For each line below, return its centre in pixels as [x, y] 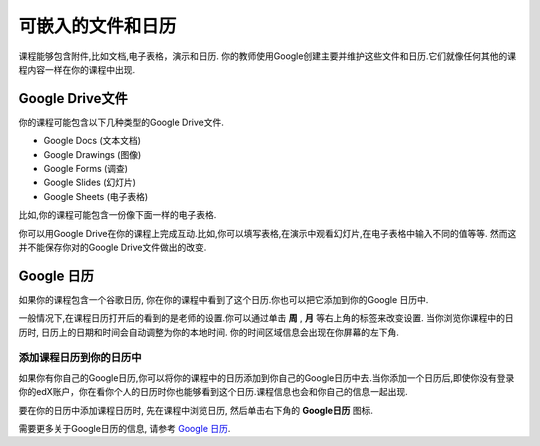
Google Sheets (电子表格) [96, 196]
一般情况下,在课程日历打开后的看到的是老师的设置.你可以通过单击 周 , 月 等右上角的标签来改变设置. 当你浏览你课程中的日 [266, 318]
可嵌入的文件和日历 [97, 26]
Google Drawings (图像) [92, 154]
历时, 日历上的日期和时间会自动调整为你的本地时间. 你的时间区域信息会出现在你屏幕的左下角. [208, 332]
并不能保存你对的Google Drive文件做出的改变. [112, 247]
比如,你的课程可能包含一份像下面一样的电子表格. [117, 215]
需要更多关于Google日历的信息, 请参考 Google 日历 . [124, 428]
